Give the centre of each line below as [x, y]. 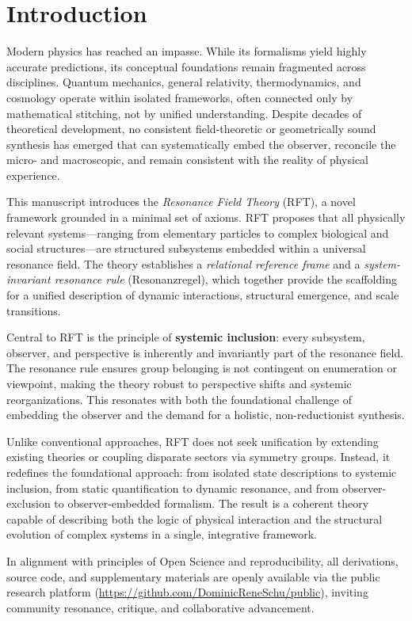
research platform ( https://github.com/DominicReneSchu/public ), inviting [187, 592]
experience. [33, 175]
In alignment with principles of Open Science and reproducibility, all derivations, [202, 560]
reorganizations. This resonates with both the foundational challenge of [179, 399]
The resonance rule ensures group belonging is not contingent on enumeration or [202, 368]
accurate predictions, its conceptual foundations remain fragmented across [186, 66]
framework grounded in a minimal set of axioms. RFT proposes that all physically [206, 217]
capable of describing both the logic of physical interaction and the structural [195, 518]
